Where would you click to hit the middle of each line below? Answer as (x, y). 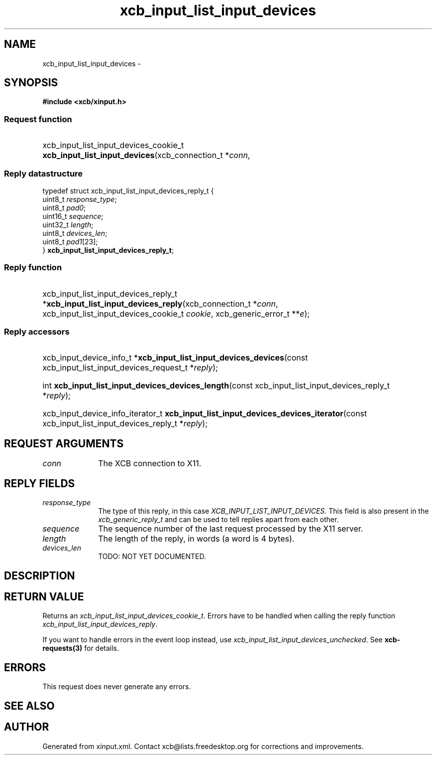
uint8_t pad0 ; (64, 207)
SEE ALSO (29, 706)
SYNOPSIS (31, 83)
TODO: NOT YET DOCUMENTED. (152, 557)
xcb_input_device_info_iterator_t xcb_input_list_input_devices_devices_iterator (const (205, 414)
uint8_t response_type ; (80, 199)
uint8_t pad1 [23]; (70, 241)
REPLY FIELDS (40, 483)
